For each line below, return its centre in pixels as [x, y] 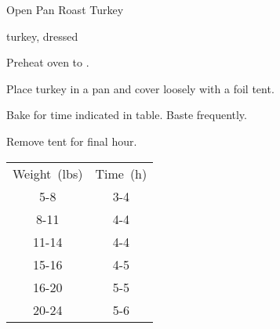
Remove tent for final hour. [72, 141]
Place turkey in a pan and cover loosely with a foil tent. [140, 88]
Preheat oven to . [48, 62]
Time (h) [121, 173]
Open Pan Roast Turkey [65, 9]
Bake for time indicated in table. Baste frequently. [127, 115]
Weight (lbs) [48, 173]
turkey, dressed [42, 36]
